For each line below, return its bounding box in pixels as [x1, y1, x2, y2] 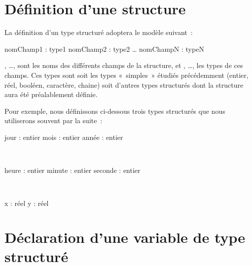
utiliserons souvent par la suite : [4, 115, 103, 126]
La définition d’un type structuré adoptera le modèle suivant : [4, 27, 193, 37]
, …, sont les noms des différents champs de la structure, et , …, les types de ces [4, 60, 243, 70]
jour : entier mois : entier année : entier [4, 132, 123, 142]
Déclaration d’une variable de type [4, 227, 246, 247]
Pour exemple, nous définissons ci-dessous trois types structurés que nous [4, 105, 225, 116]
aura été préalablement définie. [4, 89, 98, 100]
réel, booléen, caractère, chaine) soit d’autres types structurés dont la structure [4, 79, 244, 90]
